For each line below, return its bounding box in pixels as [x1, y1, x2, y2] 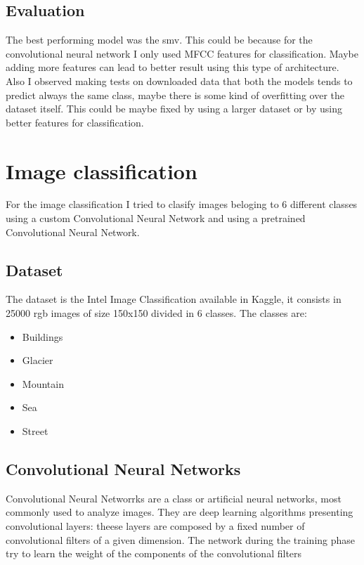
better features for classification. [6, 115, 144, 129]
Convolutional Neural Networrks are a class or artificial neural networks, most [6, 491, 342, 505]
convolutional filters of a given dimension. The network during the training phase [6, 532, 356, 547]
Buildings [22, 329, 63, 344]
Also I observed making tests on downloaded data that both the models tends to [6, 73, 353, 88]
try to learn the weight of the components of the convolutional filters [6, 546, 302, 561]
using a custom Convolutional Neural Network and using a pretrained [6, 211, 306, 226]
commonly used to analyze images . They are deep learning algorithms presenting [6, 505, 353, 519]
